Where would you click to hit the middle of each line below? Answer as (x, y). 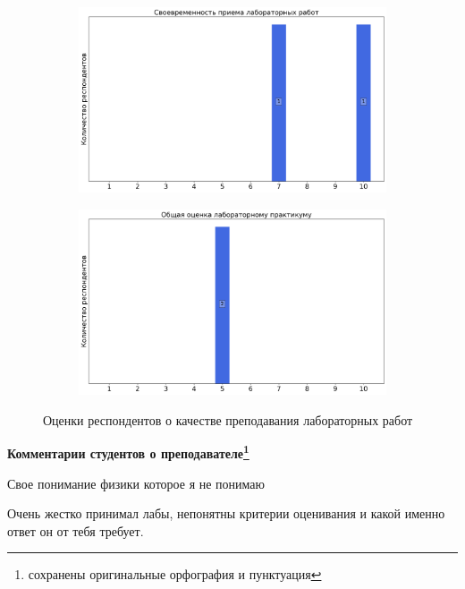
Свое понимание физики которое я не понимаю (136, 483)
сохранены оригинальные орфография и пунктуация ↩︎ (175, 574)
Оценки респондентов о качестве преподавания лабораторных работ (228, 419)
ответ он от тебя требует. (76, 530)
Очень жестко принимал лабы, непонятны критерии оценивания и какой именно (226, 513)
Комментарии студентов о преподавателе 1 (128, 452)
